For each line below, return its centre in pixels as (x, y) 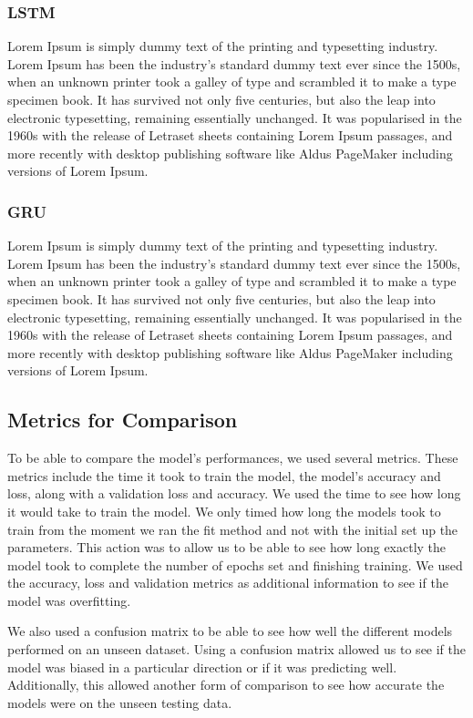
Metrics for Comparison (123, 420)
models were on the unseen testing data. (120, 702)
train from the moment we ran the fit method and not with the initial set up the (233, 529)
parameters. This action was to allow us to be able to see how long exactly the (227, 547)
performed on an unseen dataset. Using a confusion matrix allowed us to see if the (237, 649)
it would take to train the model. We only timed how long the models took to (224, 511)
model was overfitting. (69, 600)
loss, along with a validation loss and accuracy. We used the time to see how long (234, 493)
